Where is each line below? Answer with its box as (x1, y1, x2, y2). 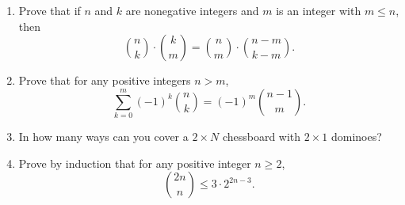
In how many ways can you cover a (18, 128, 189, 145)
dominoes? (330, 128, 382, 145)
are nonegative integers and (125, 2, 259, 18)
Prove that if (18, 2, 81, 18)
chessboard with (222, 128, 301, 145)
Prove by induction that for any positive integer (18, 154, 251, 171)
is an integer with (276, 2, 361, 18)
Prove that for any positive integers (18, 72, 191, 89)
